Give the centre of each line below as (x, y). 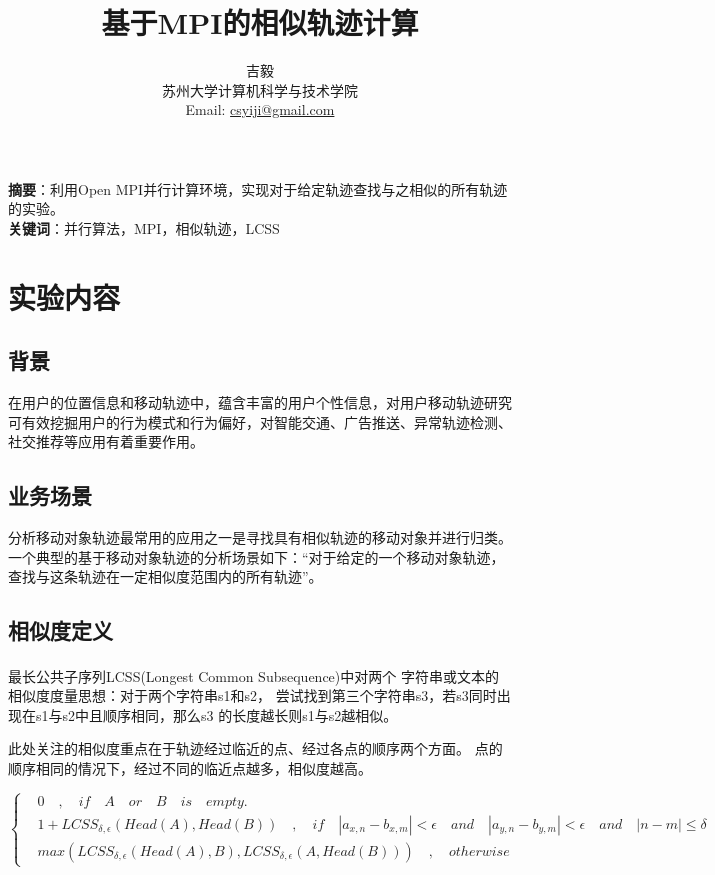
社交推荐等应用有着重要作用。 (106, 441)
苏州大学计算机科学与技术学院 (260, 89)
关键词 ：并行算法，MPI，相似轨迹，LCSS (144, 227)
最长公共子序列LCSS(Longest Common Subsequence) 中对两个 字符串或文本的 (253, 675)
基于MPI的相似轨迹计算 (260, 22)
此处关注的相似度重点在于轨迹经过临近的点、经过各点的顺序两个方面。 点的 (255, 748)
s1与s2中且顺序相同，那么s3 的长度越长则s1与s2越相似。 (216, 714)
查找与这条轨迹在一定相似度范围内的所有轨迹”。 (165, 576)
